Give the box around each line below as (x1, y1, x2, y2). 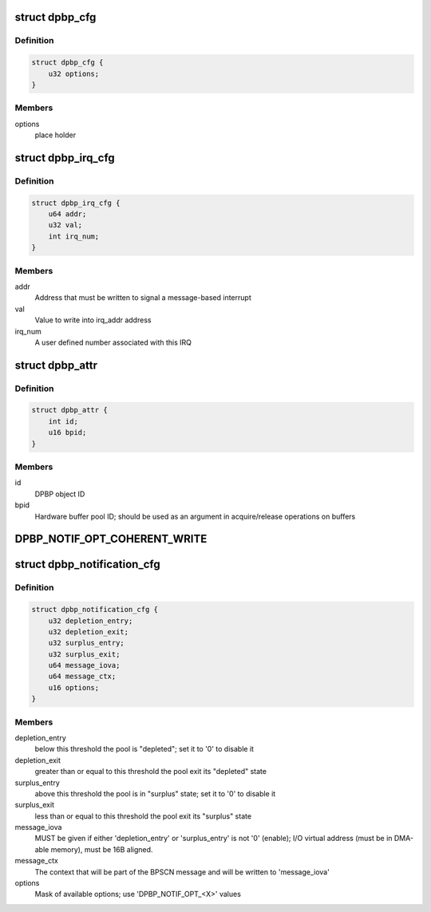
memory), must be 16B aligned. (50, 844, 153, 854)
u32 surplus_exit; (48, 649, 121, 658)
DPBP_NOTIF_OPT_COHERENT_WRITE (14, 532, 208, 546)
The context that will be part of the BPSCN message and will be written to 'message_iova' (34, 867, 330, 877)
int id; (48, 417, 79, 426)
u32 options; (48, 69, 100, 78)
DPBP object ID (34, 489, 85, 499)
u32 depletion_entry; (48, 616, 133, 626)
